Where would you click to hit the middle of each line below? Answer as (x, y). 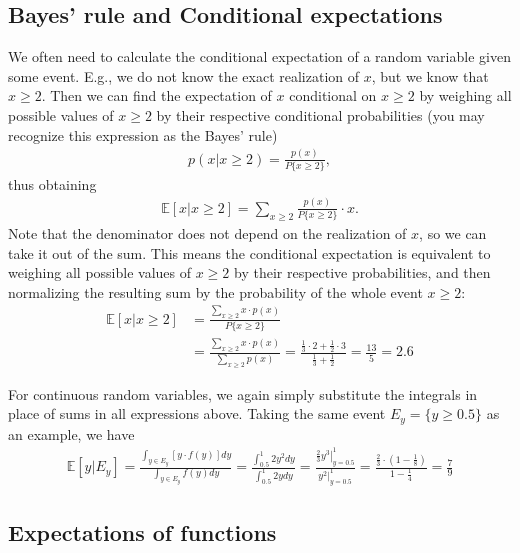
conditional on (333, 95)
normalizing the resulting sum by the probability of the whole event (215, 291)
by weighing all (465, 95)
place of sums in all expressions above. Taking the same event (197, 413)
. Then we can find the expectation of (156, 95)
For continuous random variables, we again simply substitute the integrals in (243, 393)
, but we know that (430, 75)
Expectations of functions (142, 532)
